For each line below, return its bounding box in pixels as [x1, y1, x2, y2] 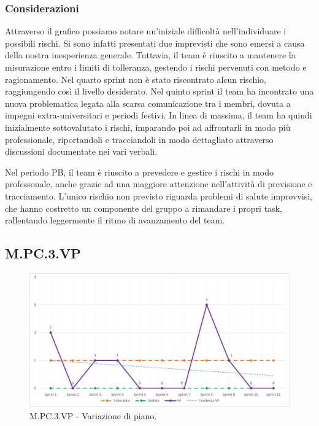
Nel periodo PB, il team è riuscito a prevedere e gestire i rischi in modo [5, 165, 274, 178]
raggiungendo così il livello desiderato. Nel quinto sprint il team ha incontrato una [5, 85, 314, 98]
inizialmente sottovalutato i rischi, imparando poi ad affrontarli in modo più [5, 120, 291, 133]
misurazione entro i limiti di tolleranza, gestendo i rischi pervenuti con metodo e [5, 61, 307, 73]
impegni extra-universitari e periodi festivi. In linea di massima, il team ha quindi [5, 109, 312, 122]
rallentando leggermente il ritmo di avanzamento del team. [5, 214, 225, 227]
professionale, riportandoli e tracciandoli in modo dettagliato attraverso [5, 133, 274, 145]
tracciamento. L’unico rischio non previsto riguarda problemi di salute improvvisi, [5, 189, 312, 202]
